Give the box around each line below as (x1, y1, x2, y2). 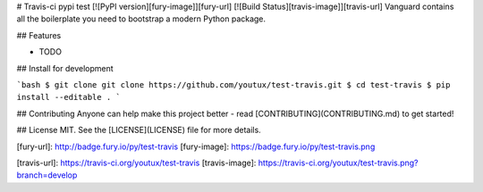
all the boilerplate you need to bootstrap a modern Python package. (16, 13, 267, 24)
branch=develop (16, 170, 78, 180)
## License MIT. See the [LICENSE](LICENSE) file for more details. (16, 125, 261, 136)
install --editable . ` (16, 92, 121, 103)
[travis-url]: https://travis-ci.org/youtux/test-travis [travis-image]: (16, 157, 257, 168)
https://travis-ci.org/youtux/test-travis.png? (258, 157, 419, 168)
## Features (16, 29, 62, 40)
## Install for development (16, 63, 114, 73)
